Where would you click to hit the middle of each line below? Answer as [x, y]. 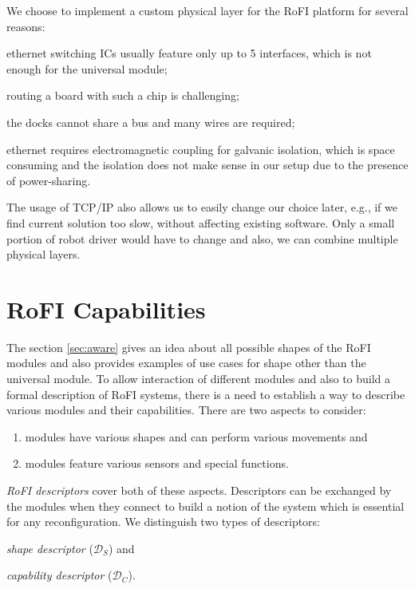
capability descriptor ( [59, 575]
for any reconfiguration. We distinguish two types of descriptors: [164, 522]
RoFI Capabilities [106, 308]
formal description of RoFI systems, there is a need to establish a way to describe [206, 394]
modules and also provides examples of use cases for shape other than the [186, 363]
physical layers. [43, 254]
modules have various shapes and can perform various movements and [196, 436]
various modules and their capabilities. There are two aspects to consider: [186, 410]
